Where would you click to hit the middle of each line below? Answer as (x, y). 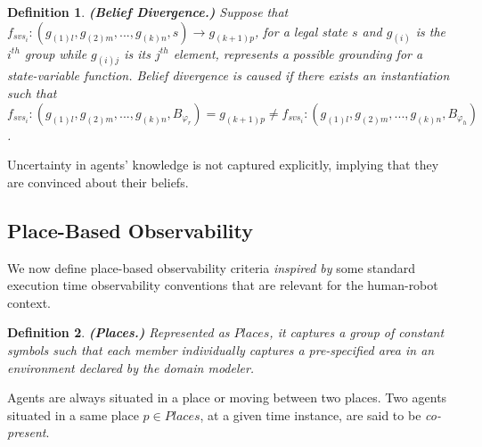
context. (29, 302)
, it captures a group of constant (357, 332)
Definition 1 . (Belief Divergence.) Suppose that (148, 12)
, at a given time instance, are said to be (310, 414)
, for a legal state (301, 31)
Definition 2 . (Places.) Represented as (118, 332)
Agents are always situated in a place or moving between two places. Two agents (227, 397)
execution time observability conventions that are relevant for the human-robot (223, 285)
